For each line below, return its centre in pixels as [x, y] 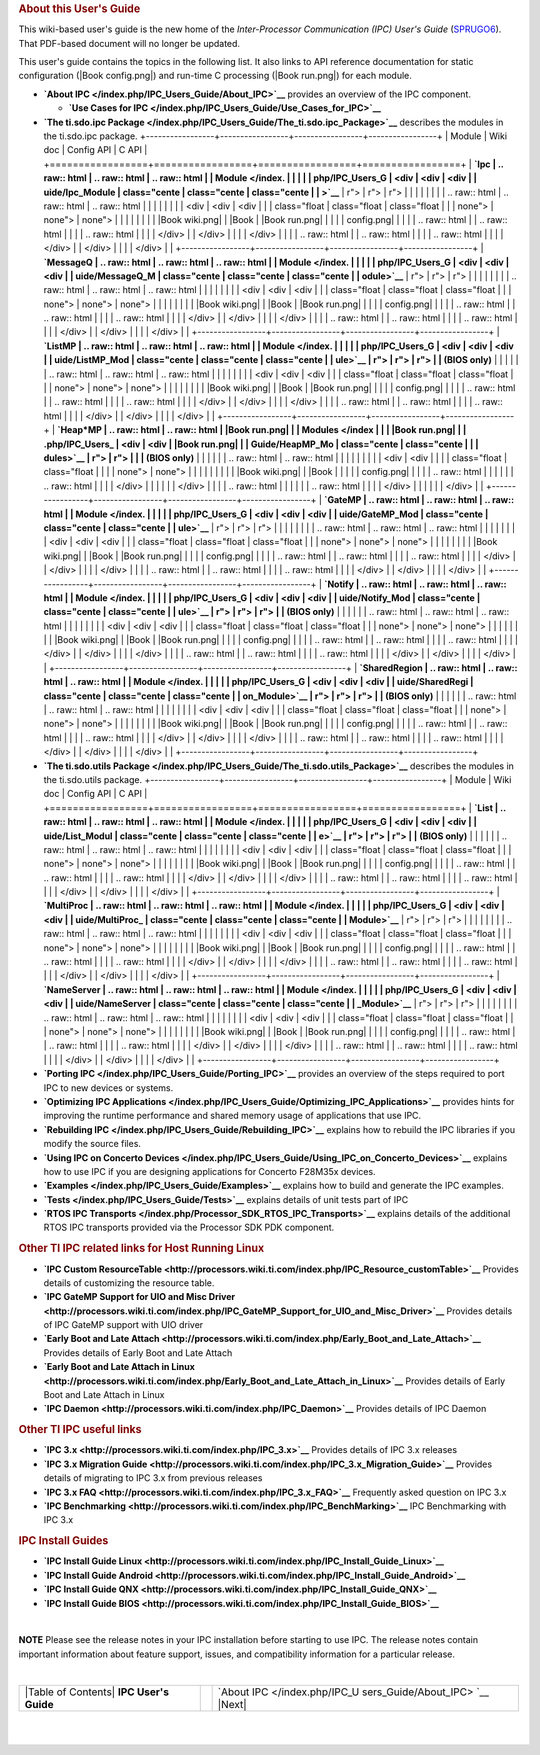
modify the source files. [92, 1144]
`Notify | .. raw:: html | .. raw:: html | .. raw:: [415, 584]
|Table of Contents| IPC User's [97, 1692]
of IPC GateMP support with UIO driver [123, 1325]
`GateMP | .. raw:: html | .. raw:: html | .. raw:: [419, 500]
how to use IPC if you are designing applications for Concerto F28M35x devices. [209, 1171]
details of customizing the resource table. [129, 1282]
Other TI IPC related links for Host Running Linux [141, 1248]
